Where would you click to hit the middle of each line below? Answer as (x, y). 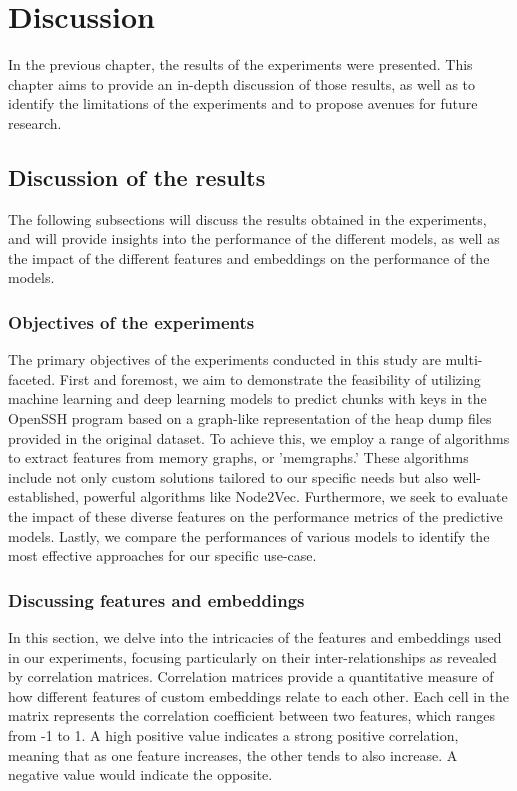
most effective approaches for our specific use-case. (162, 555)
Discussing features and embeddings (156, 599)
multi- (464, 359)
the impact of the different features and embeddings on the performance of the (249, 257)
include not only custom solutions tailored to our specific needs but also (228, 476)
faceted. (32, 378)
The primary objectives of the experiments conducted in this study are (224, 359)
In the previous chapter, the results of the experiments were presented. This (240, 64)
